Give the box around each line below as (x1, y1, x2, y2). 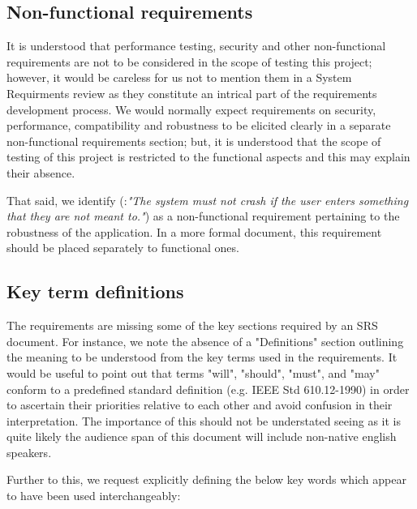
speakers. (6, 443, 52, 460)
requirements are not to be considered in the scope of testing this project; (6, 53, 372, 70)
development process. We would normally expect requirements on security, (6, 101, 376, 118)
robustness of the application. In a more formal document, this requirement (6, 223, 382, 240)
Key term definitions (6, 279, 184, 304)
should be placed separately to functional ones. (6, 239, 239, 256)
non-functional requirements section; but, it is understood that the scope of (6, 132, 381, 149)
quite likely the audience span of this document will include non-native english (6, 428, 397, 445)
